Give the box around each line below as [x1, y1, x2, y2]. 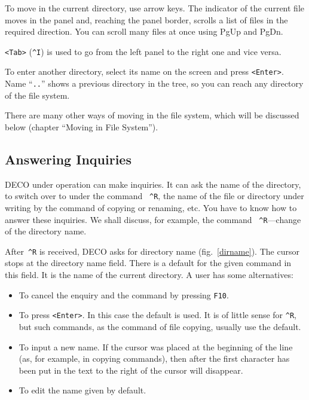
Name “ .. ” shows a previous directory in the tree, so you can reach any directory [5, 77, 304, 90]
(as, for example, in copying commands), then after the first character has [19, 352, 290, 365]
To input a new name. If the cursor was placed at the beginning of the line [19, 340, 293, 353]
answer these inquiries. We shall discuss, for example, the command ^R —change [5, 213, 301, 225]
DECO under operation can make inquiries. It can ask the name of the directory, [5, 178, 301, 190]
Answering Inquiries [5, 149, 131, 168]
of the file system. [5, 88, 70, 101]
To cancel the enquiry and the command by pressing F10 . [19, 288, 229, 301]
